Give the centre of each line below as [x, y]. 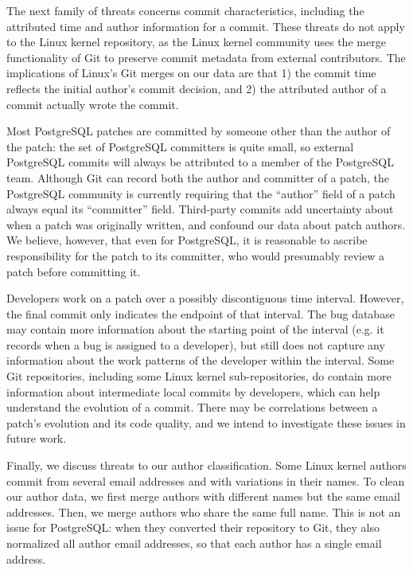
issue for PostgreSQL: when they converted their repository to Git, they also [193, 527]
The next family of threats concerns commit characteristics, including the [185, 10]
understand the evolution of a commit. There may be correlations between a [192, 407]
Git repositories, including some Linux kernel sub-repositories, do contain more [199, 376]
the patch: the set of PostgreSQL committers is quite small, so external [180, 146]
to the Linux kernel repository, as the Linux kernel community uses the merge [196, 42]
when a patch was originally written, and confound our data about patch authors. [206, 224]
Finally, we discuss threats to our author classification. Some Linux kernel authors [206, 465]
